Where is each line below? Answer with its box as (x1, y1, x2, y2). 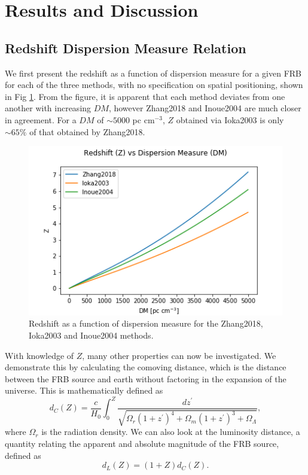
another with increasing (5, 102, 92, 114)
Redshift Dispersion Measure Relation (5, 38, 246, 57)
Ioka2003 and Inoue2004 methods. (29, 328, 154, 341)
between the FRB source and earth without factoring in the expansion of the (5, 372, 286, 385)
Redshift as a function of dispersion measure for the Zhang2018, (29, 317, 263, 330)
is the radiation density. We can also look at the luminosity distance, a (41, 425, 300, 438)
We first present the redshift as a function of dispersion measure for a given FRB (5, 66, 302, 79)
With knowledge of (5, 349, 74, 361)
